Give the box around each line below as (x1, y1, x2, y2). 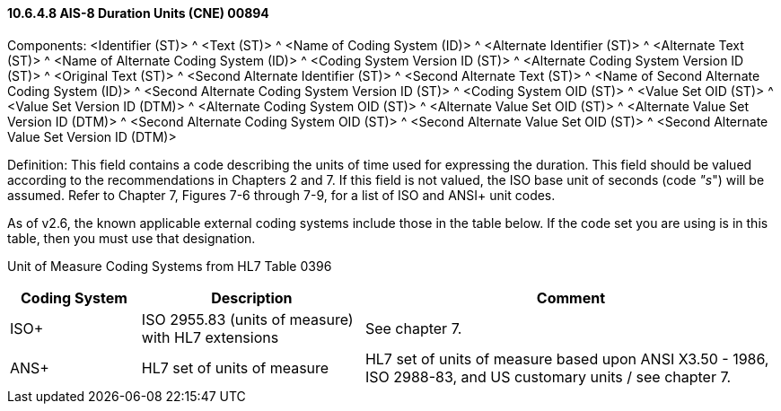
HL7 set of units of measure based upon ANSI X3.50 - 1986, (364, 349, 769, 368)
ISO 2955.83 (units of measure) (141, 310, 354, 328)
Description (211, 288, 293, 307)
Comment (536, 288, 606, 307)
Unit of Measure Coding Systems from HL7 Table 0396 (7, 258, 332, 274)
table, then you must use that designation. (7, 230, 256, 246)
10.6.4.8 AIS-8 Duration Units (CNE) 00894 (7, 5, 269, 21)
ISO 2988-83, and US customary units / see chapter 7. (364, 367, 732, 386)
